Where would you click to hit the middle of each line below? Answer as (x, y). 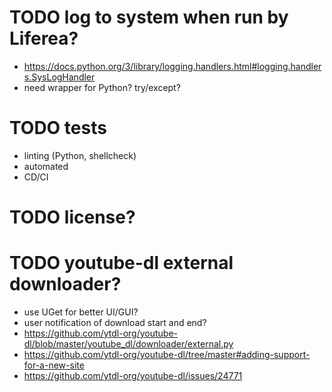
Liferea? (44, 38)
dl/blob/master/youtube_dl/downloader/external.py (128, 344)
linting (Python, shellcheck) (80, 155)
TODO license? (72, 217)
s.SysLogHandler (59, 77)
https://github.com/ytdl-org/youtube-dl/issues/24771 (133, 375)
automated (46, 166)
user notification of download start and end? (115, 322)
